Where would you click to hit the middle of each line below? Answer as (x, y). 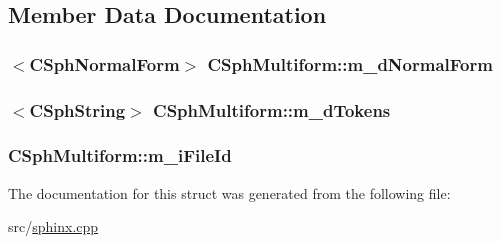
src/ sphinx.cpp (53, 226)
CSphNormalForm (104, 63)
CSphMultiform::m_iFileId (120, 155)
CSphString (77, 109)
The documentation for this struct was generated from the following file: (229, 192)
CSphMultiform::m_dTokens (272, 109)
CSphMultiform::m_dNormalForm (350, 63)
